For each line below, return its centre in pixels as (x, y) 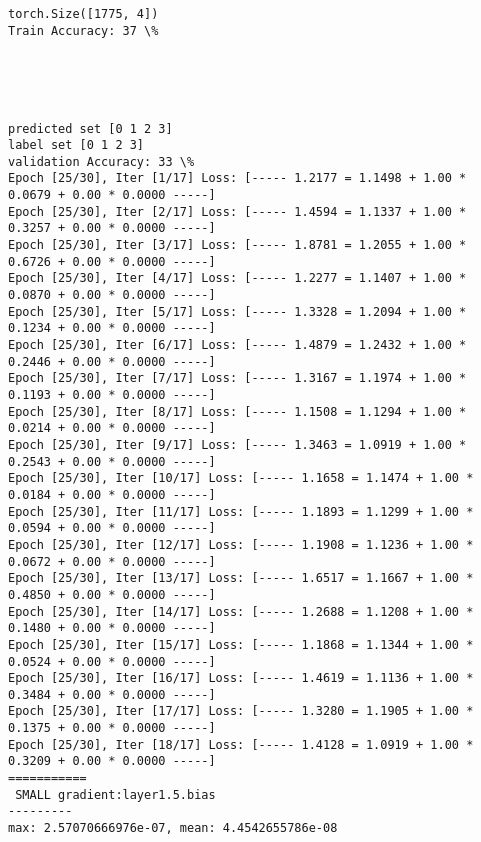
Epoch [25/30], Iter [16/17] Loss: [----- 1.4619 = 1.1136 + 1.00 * (241, 678)
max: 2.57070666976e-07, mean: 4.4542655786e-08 (173, 828)
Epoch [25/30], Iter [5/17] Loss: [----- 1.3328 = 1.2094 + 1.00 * (237, 311)
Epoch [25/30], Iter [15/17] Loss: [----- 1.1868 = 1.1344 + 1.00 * (241, 644)
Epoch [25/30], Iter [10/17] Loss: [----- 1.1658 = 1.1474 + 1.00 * (241, 478)
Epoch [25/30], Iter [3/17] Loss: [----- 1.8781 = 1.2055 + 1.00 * (237, 245)
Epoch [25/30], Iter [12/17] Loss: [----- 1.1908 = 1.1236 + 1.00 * (241, 544)
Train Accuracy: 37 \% (83, 30)
